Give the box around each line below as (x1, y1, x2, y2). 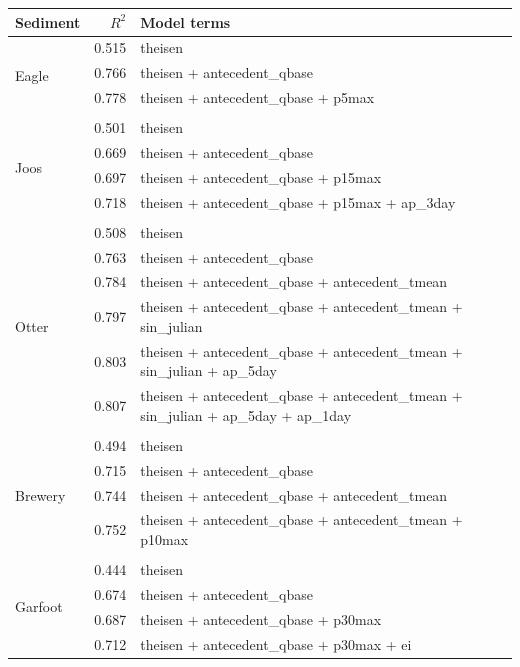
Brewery (15, 484, 66, 505)
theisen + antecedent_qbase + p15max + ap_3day (140, 191, 456, 212)
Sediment (15, 11, 81, 32)
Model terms (140, 11, 231, 32)
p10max (140, 528, 189, 549)
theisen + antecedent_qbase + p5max (140, 87, 375, 108)
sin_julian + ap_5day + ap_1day (140, 404, 352, 425)
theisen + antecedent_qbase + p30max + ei (140, 633, 412, 654)
